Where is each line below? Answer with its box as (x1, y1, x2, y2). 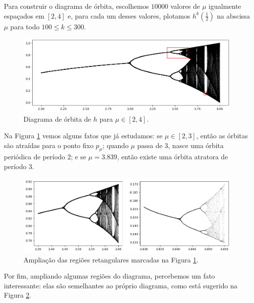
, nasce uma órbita (168, 140, 224, 150)
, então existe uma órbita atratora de (117, 151, 228, 162)
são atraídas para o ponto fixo (4, 140, 94, 150)
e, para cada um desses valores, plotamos (67, 10, 190, 21)
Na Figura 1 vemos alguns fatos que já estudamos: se (4, 130, 163, 141)
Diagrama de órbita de (23, 114, 91, 124)
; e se (71, 151, 86, 162)
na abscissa (216, 10, 250, 21)
